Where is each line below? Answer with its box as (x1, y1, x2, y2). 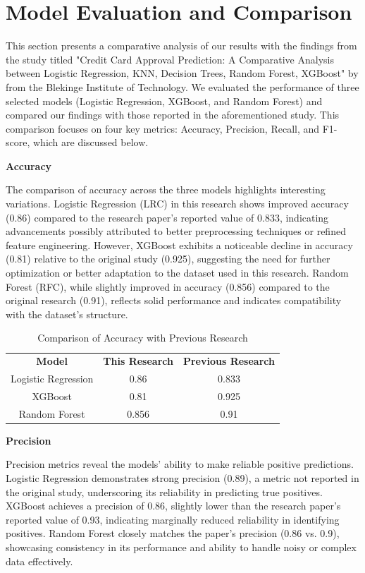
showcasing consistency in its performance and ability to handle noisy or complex (6, 540, 357, 555)
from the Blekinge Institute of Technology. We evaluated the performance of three (6, 79, 359, 94)
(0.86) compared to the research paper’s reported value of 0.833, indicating (6, 210, 329, 224)
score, (6, 135, 30, 150)
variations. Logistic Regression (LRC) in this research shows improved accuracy (6, 196, 349, 211)
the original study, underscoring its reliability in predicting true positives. (6, 484, 323, 499)
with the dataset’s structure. (6, 306, 128, 321)
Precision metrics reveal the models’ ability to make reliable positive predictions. (6, 457, 354, 471)
